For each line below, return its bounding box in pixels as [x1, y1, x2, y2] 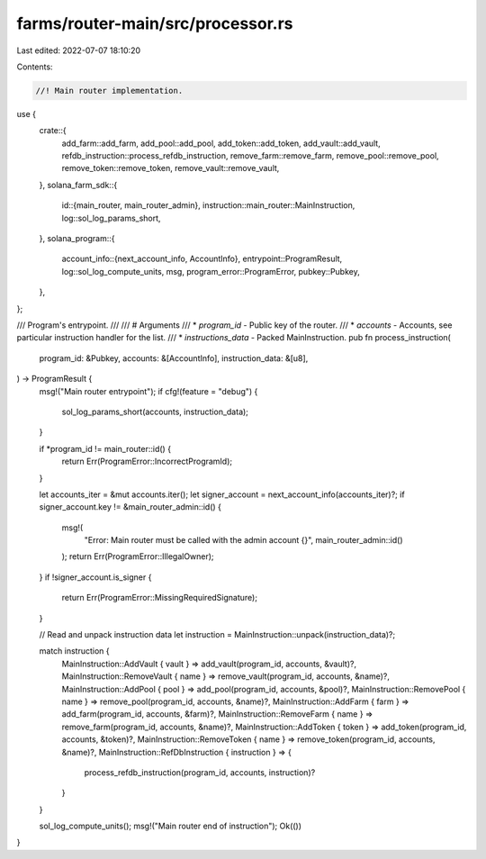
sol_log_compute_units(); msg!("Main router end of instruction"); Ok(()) [39, 820, 301, 832]
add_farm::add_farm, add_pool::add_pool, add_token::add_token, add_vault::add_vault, [61, 138, 382, 149]
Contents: [16, 61, 53, 72]
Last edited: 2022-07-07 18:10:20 [16, 45, 141, 56]
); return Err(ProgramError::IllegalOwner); [61, 551, 215, 562]
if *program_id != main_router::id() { [39, 443, 171, 454]
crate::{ [39, 125, 67, 136]
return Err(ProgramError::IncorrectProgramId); [61, 456, 233, 467]
